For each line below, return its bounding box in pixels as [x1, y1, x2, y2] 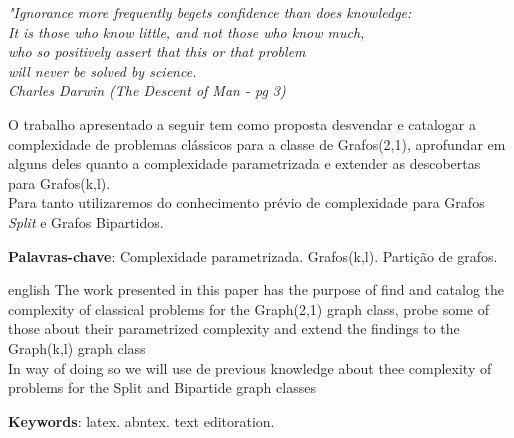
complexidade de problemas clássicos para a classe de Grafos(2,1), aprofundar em [8, 133, 506, 154]
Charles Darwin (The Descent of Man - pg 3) [8, 80, 286, 101]
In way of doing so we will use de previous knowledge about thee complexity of [8, 357, 492, 378]
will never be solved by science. [8, 60, 197, 81]
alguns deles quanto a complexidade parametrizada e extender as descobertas [8, 153, 481, 174]
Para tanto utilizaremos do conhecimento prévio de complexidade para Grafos [8, 192, 485, 213]
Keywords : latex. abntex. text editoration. [8, 410, 275, 431]
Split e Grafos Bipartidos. [8, 211, 164, 232]
